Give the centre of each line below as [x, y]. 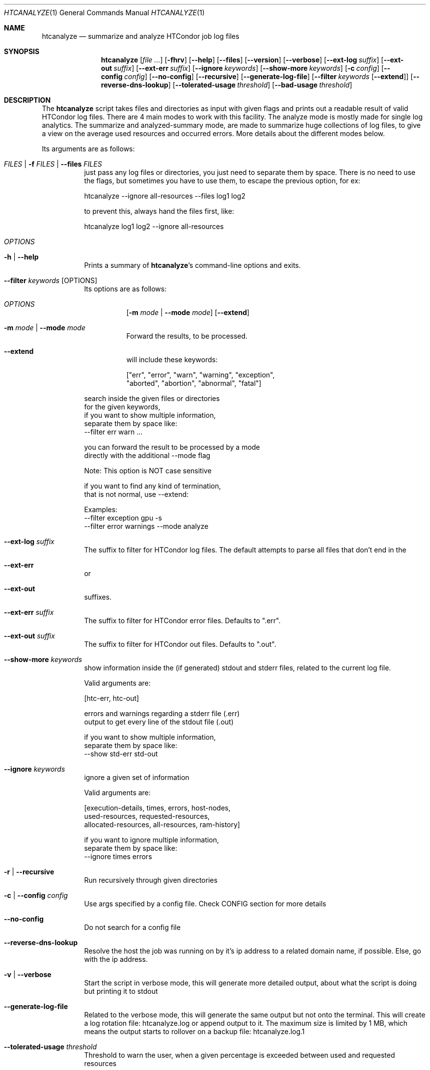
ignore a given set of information [137, 777]
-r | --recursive [29, 872]
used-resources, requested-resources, [147, 816]
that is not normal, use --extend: [136, 494]
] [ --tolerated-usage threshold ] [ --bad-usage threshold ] [260, 85]
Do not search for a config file [132, 927]
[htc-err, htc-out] [112, 698]
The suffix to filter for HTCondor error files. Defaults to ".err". [182, 621]
